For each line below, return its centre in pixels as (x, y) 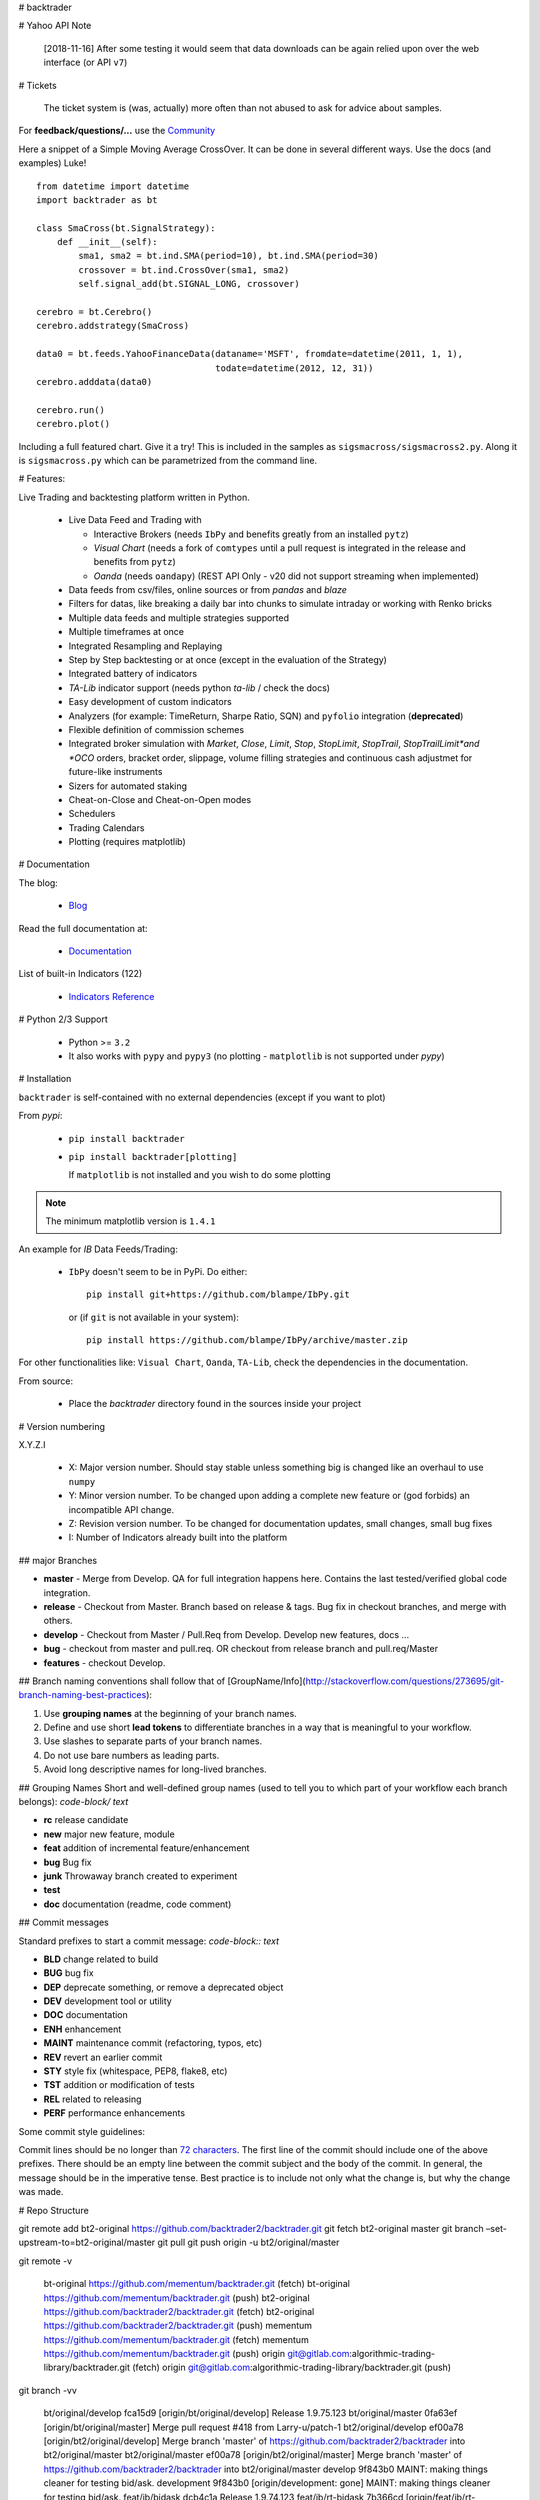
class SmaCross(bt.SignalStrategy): (126, 228)
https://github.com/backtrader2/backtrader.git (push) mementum (178, 2326)
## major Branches (58, 1560)
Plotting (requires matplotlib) (127, 842)
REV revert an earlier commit (103, 2057)
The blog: (38, 882)
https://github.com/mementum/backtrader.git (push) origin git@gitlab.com (196, 2354)
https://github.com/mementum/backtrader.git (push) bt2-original (176, 2297)
